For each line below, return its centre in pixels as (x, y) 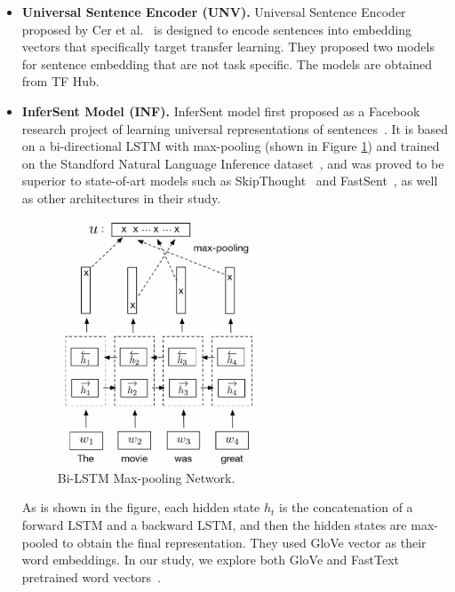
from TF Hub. (60, 81)
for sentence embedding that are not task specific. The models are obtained (227, 63)
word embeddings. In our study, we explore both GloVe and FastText (210, 560)
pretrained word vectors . (91, 576)
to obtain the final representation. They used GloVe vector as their (244, 542)
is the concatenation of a (346, 507)
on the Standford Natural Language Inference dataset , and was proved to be (233, 163)
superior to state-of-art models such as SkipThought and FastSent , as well (230, 181)
